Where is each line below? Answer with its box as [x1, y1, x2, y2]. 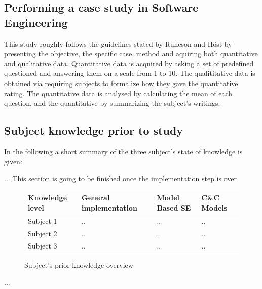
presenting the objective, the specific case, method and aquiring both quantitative [4, 48, 258, 59]
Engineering [4, 14, 68, 30]
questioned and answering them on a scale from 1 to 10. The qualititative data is [4, 68, 255, 78]
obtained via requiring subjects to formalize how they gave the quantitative [4, 77, 238, 88]
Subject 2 [28, 228, 57, 238]
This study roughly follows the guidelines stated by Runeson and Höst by [4, 38, 232, 49]
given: [4, 156, 22, 167]
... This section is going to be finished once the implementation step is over [4, 173, 237, 184]
